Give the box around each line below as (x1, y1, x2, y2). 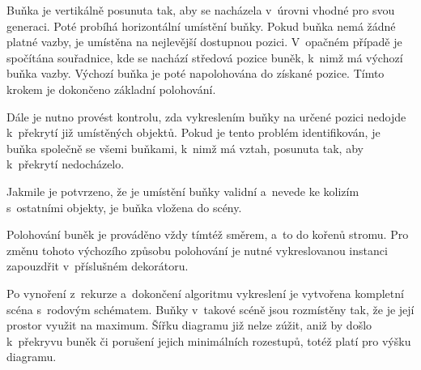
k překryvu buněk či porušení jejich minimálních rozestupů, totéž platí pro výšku (6, 332, 411, 349)
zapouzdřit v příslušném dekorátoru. (6, 257, 189, 274)
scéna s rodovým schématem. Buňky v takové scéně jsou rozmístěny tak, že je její (6, 300, 415, 317)
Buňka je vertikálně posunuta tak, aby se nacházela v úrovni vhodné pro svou (6, 2, 395, 18)
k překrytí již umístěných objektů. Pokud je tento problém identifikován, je (6, 124, 381, 141)
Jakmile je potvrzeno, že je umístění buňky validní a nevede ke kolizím (6, 182, 359, 199)
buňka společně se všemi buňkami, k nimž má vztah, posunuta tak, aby (6, 139, 364, 156)
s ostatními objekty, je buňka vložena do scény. (6, 198, 242, 215)
